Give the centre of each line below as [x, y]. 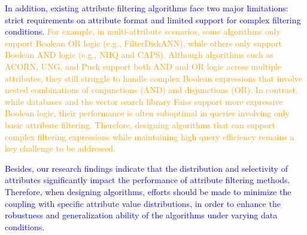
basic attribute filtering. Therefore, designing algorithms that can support [140, 124]
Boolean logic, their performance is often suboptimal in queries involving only [147, 113]
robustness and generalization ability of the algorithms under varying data [141, 215]
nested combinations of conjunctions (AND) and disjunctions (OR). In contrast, [151, 90]
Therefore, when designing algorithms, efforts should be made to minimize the [148, 191]
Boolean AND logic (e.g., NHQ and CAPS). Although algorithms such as [139, 55]
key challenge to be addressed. [60, 148]
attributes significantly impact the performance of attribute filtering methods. [148, 180]
